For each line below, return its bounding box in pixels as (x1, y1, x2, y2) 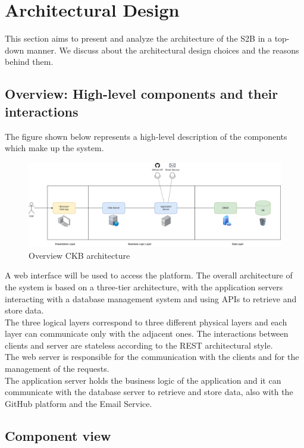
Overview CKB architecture (29, 249, 130, 261)
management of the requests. (5, 362, 109, 375)
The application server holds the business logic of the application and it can (5, 374, 281, 386)
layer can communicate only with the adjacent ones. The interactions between (5, 327, 289, 340)
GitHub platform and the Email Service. (5, 397, 152, 409)
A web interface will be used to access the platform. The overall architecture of (5, 269, 293, 281)
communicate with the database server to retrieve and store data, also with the (5, 386, 293, 398)
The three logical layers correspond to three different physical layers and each (5, 315, 287, 328)
